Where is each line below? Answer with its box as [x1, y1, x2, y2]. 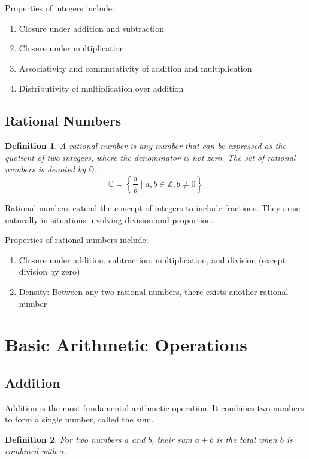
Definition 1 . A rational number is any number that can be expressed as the [5, 139, 286, 152]
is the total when [216, 433, 277, 445]
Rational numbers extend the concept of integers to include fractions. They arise [5, 201, 300, 214]
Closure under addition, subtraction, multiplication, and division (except [19, 253, 286, 266]
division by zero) [19, 265, 80, 278]
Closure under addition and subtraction [19, 22, 165, 34]
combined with [5, 445, 57, 457]
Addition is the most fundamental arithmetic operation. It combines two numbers [5, 401, 304, 414]
